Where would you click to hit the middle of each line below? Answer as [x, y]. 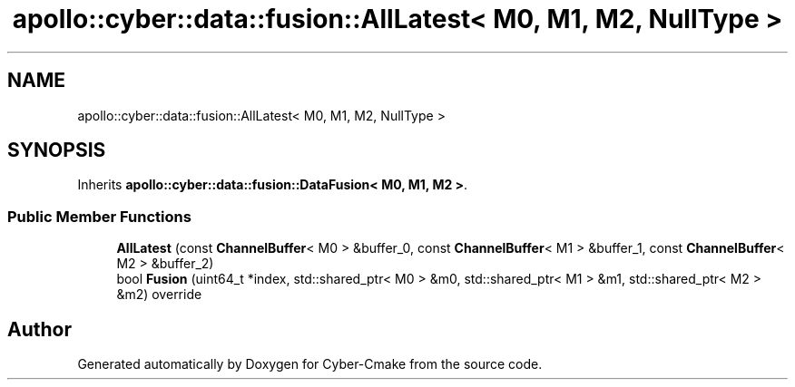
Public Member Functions [99, 216]
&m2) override [159, 295]
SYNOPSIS [57, 150]
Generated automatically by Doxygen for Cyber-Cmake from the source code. [310, 364]
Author [39, 329]
